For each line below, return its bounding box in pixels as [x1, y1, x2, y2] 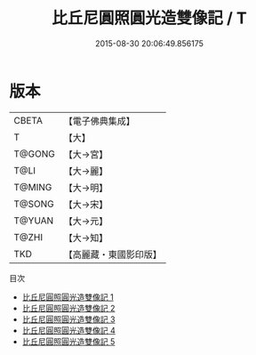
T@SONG [13, 198, 55, 210]
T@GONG [13, 148, 55, 160]
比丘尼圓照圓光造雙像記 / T [52, 8, 247, 28]
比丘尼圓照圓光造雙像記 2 [21, 303, 116, 313]
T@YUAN [13, 214, 54, 227]
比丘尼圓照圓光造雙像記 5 [21, 335, 116, 347]
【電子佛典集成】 [63, 115, 135, 127]
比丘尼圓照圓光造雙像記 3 [21, 313, 116, 325]
